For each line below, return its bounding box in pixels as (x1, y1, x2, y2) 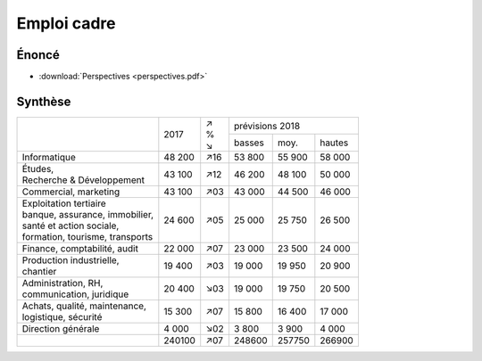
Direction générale (21, 322, 100, 334)
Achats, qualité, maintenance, (21, 299, 147, 312)
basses (233, 136, 265, 149)
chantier (21, 265, 57, 277)
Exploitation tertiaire (21, 197, 106, 209)
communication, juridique (21, 288, 129, 300)
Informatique (21, 151, 76, 163)
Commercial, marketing (21, 185, 120, 198)
